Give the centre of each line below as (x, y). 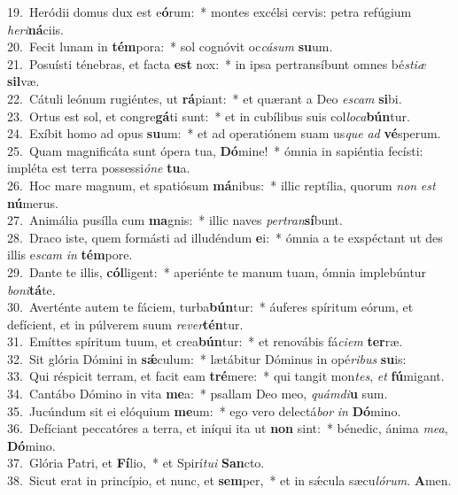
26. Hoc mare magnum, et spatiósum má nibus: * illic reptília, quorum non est (221, 185)
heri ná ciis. (36, 29)
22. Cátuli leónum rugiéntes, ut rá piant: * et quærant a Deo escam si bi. (205, 98)
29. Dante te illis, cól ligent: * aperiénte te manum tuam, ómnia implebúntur (217, 271)
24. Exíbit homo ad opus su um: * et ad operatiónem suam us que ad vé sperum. (224, 133)
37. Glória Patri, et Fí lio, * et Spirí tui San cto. (136, 463)
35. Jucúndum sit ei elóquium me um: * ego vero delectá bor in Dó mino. (204, 410)
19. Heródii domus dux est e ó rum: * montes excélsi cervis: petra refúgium (210, 12)
